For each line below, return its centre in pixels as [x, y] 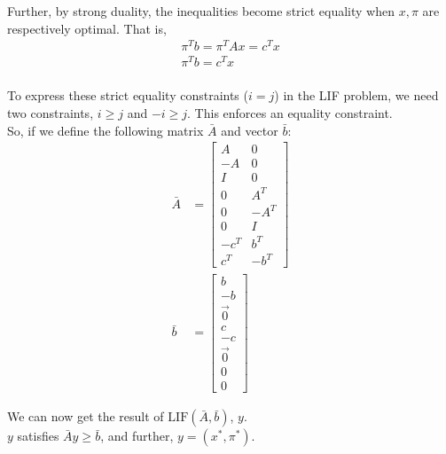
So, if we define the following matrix [106, 130]
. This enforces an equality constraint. [290, 113]
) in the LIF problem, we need [356, 95]
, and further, [137, 436]
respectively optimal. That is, [87, 28]
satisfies [38, 436]
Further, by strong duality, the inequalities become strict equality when [201, 11]
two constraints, [51, 113]
